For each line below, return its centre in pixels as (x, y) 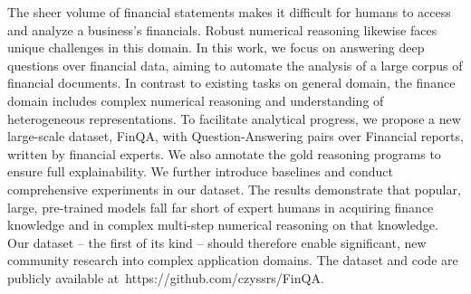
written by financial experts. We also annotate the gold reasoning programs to (224, 153)
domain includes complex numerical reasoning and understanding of (196, 100)
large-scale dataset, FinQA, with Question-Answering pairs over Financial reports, (235, 136)
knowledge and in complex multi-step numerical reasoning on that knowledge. (223, 225)
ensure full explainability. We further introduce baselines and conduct (200, 171)
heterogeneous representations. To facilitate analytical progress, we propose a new (234, 118)
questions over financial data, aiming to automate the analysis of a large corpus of (235, 65)
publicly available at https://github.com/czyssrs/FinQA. (166, 277)
